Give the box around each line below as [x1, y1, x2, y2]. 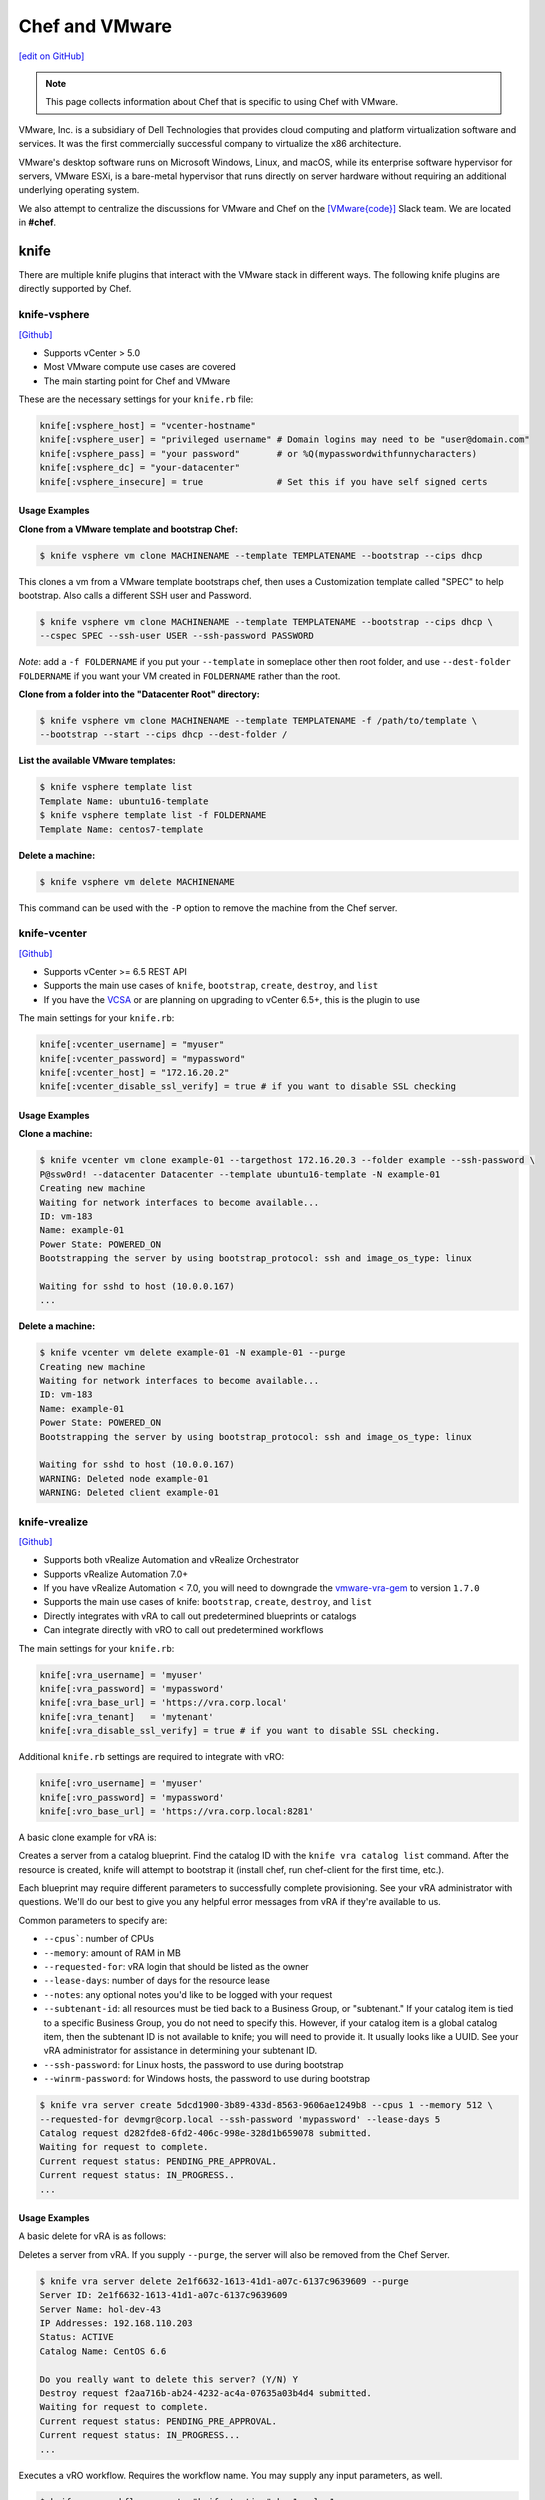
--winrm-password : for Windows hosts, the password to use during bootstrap [43, 2073, 370, 2085]
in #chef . [18, 216, 57, 229]
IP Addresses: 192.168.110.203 [39, 2318, 194, 2329]
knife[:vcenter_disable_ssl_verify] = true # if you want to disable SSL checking [39, 1081, 457, 1092]
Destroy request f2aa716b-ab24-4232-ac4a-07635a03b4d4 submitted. [39, 2387, 372, 2399]
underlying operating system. [18, 184, 140, 196]
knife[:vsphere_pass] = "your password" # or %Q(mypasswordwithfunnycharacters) [39, 448, 478, 459]
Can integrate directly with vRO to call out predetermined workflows [43, 1624, 324, 1636]
